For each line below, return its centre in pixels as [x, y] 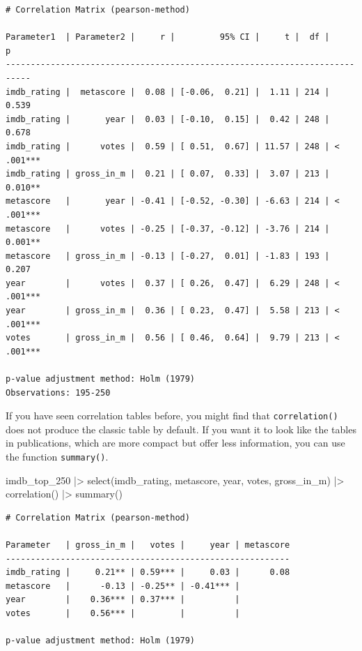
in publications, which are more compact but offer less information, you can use [175, 443]
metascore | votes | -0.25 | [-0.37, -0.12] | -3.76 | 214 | [168, 229]
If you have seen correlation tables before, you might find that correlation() [172, 416]
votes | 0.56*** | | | [123, 614]
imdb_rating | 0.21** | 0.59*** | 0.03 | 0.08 [148, 573]
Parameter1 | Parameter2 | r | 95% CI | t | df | [168, 37]
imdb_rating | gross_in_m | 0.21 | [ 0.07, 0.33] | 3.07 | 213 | [168, 174]
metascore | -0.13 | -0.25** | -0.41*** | [123, 586]
